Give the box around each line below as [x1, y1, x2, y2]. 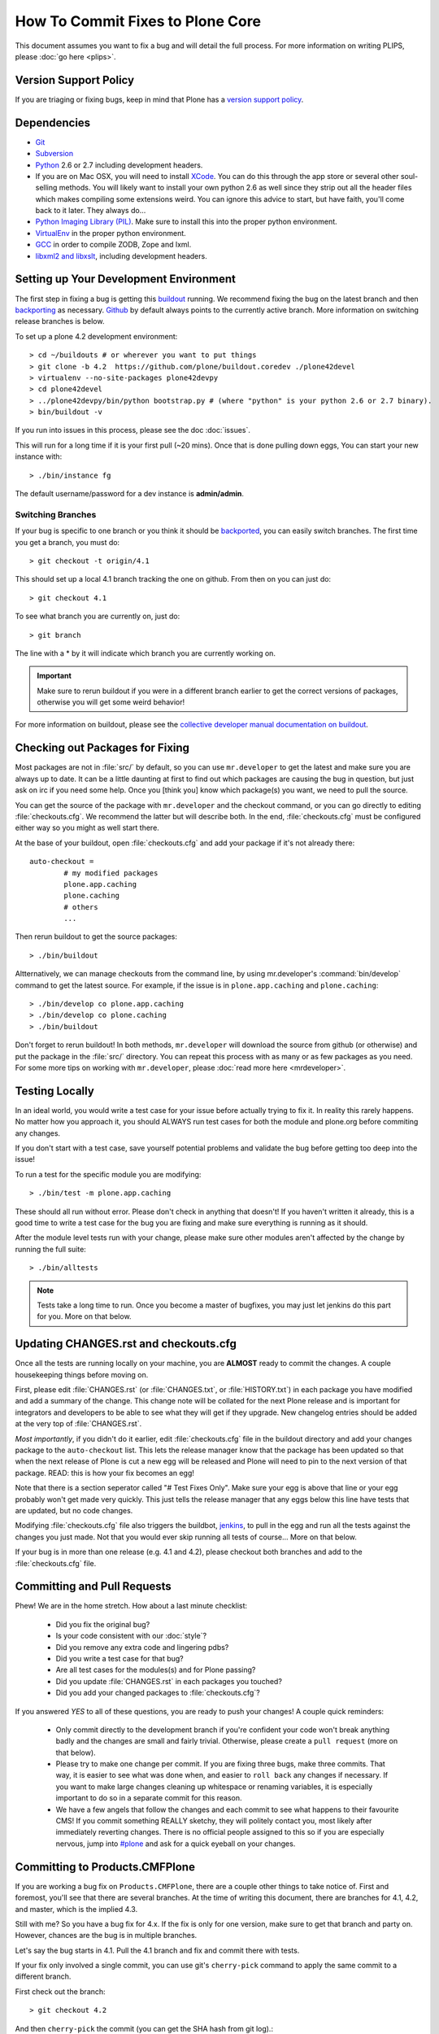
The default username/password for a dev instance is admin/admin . [15, 489, 244, 499]
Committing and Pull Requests [15, 1579, 172, 1594]
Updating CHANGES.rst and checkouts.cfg [15, 1337, 237, 1351]
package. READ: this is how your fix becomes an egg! [15, 1468, 195, 1477]
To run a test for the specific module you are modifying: [15, 1169, 202, 1179]
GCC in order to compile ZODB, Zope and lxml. [35, 240, 192, 250]
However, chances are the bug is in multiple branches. [15, 1931, 198, 1940]
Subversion [35, 149, 74, 159]
